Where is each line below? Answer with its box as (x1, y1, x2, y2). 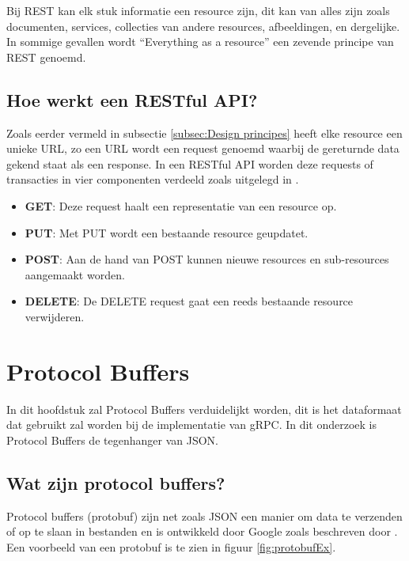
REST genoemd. (6, 48, 86, 65)
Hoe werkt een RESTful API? (6, 87, 258, 112)
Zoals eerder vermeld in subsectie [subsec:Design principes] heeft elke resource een (6, 124, 403, 141)
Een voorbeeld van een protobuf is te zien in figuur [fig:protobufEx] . (6, 538, 336, 555)
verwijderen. (25, 308, 85, 324)
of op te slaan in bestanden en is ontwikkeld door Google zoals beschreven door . (6, 523, 398, 540)
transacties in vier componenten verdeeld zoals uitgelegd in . (6, 171, 299, 188)
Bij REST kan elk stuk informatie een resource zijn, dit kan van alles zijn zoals (6, 2, 390, 18)
